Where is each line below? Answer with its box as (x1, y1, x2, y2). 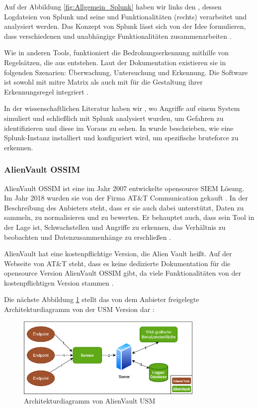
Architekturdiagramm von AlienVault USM (24, 396, 156, 406)
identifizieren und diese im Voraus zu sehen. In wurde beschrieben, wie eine (4, 122, 234, 133)
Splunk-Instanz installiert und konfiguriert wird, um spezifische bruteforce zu (4, 132, 239, 143)
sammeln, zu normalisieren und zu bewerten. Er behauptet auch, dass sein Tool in (4, 212, 255, 222)
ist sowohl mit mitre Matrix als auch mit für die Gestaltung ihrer (4, 77, 203, 87)
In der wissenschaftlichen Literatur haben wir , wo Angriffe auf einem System (4, 103, 240, 113)
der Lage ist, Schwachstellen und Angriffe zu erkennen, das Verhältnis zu (4, 221, 226, 232)
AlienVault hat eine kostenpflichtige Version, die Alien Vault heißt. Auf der (4, 248, 232, 259)
